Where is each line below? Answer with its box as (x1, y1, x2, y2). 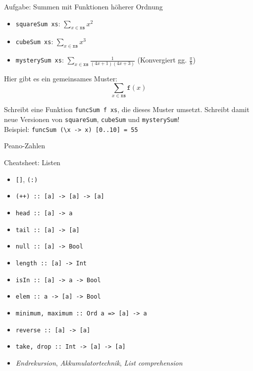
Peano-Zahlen (4, 140, 46, 151)
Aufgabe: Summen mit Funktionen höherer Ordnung (4, 1, 163, 11)
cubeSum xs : (15, 36, 53, 47)
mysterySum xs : (15, 55, 64, 65)
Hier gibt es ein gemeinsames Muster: (4, 73, 118, 83)
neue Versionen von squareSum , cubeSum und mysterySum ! (4, 114, 180, 124)
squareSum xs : (15, 18, 60, 28)
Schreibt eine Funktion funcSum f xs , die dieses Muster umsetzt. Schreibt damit (4, 104, 250, 115)
